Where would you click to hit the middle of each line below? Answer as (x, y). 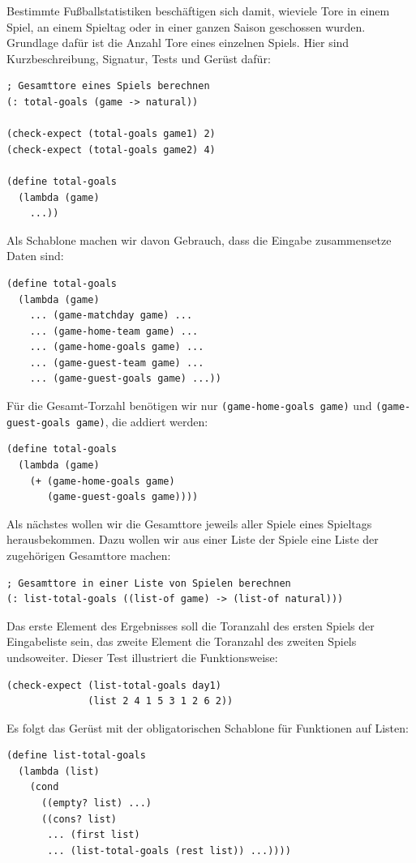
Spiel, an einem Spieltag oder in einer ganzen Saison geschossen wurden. (186, 26)
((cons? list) (79, 819)
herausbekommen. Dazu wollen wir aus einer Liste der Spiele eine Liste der (193, 539)
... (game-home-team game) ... (114, 331)
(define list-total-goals (76, 756)
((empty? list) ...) (96, 803)
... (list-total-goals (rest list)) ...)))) (169, 850)
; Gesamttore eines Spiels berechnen (108, 86)
